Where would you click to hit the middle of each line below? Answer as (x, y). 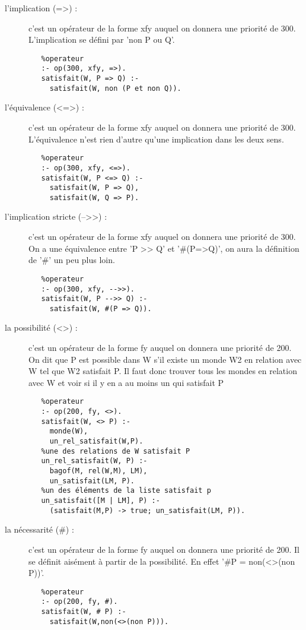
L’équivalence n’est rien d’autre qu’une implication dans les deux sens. (156, 139)
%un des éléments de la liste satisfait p (126, 491)
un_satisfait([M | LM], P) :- (101, 501)
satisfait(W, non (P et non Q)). (115, 88)
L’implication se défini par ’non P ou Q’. (102, 39)
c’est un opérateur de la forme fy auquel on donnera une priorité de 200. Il (164, 549)
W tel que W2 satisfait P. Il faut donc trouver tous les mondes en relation (163, 371)
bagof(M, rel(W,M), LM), (98, 471)
